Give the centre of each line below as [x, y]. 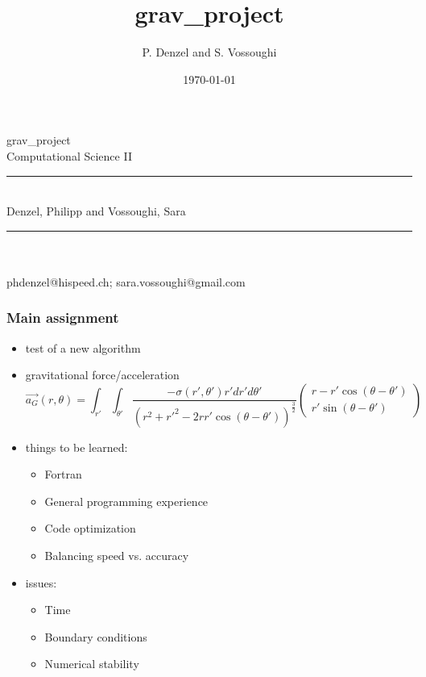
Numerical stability [92, 664]
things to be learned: [77, 447]
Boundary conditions [96, 636]
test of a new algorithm [83, 347]
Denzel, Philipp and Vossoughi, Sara [96, 211]
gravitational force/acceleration [102, 375]
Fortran [63, 474]
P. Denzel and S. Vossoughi [209, 52]
